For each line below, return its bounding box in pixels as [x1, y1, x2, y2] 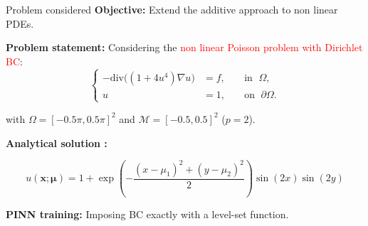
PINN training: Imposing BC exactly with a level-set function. [6, 207, 289, 222]
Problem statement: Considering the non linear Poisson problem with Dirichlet [6, 40, 363, 55]
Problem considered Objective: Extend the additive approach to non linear [6, 2, 338, 16]
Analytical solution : [6, 135, 107, 150]
